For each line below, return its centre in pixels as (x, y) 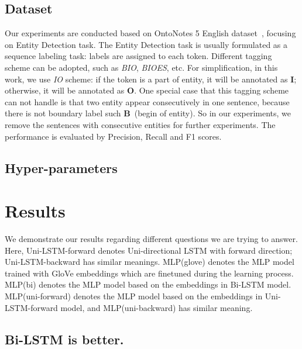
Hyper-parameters (61, 167)
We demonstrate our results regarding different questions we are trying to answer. (151, 239)
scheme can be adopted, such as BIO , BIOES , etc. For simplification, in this (141, 67)
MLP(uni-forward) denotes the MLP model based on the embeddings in (134, 296)
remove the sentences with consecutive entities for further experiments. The (140, 124)
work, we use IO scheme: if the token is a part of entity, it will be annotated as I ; (151, 79)
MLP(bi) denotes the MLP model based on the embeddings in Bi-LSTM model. (148, 284)
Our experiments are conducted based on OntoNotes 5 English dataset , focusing (150, 33)
